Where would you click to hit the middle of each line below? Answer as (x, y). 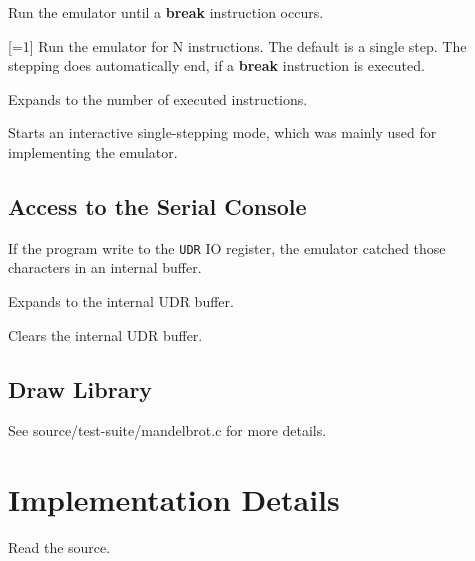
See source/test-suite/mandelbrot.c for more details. (167, 430)
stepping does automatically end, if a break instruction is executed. (216, 65)
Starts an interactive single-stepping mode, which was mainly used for (222, 132)
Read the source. (59, 547)
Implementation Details (174, 499)
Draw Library (80, 388)
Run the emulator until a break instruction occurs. (166, 12)
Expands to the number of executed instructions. (158, 98)
